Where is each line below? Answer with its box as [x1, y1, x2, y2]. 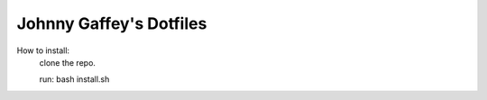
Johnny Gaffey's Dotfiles [16, 14, 207, 33]
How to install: [16, 45, 70, 56]
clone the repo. [39, 57, 96, 68]
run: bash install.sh [39, 74, 110, 85]
